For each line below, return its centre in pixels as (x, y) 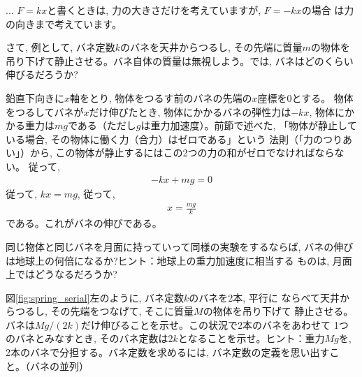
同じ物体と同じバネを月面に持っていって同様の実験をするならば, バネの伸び (180, 246)
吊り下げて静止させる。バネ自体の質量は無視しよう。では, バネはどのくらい (180, 60)
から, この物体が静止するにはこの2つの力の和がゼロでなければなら (182, 153)
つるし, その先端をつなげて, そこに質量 (104, 311)
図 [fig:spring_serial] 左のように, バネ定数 (95, 297)
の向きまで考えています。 (64, 23)
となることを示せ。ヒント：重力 (251, 338)
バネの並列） (59, 365)
